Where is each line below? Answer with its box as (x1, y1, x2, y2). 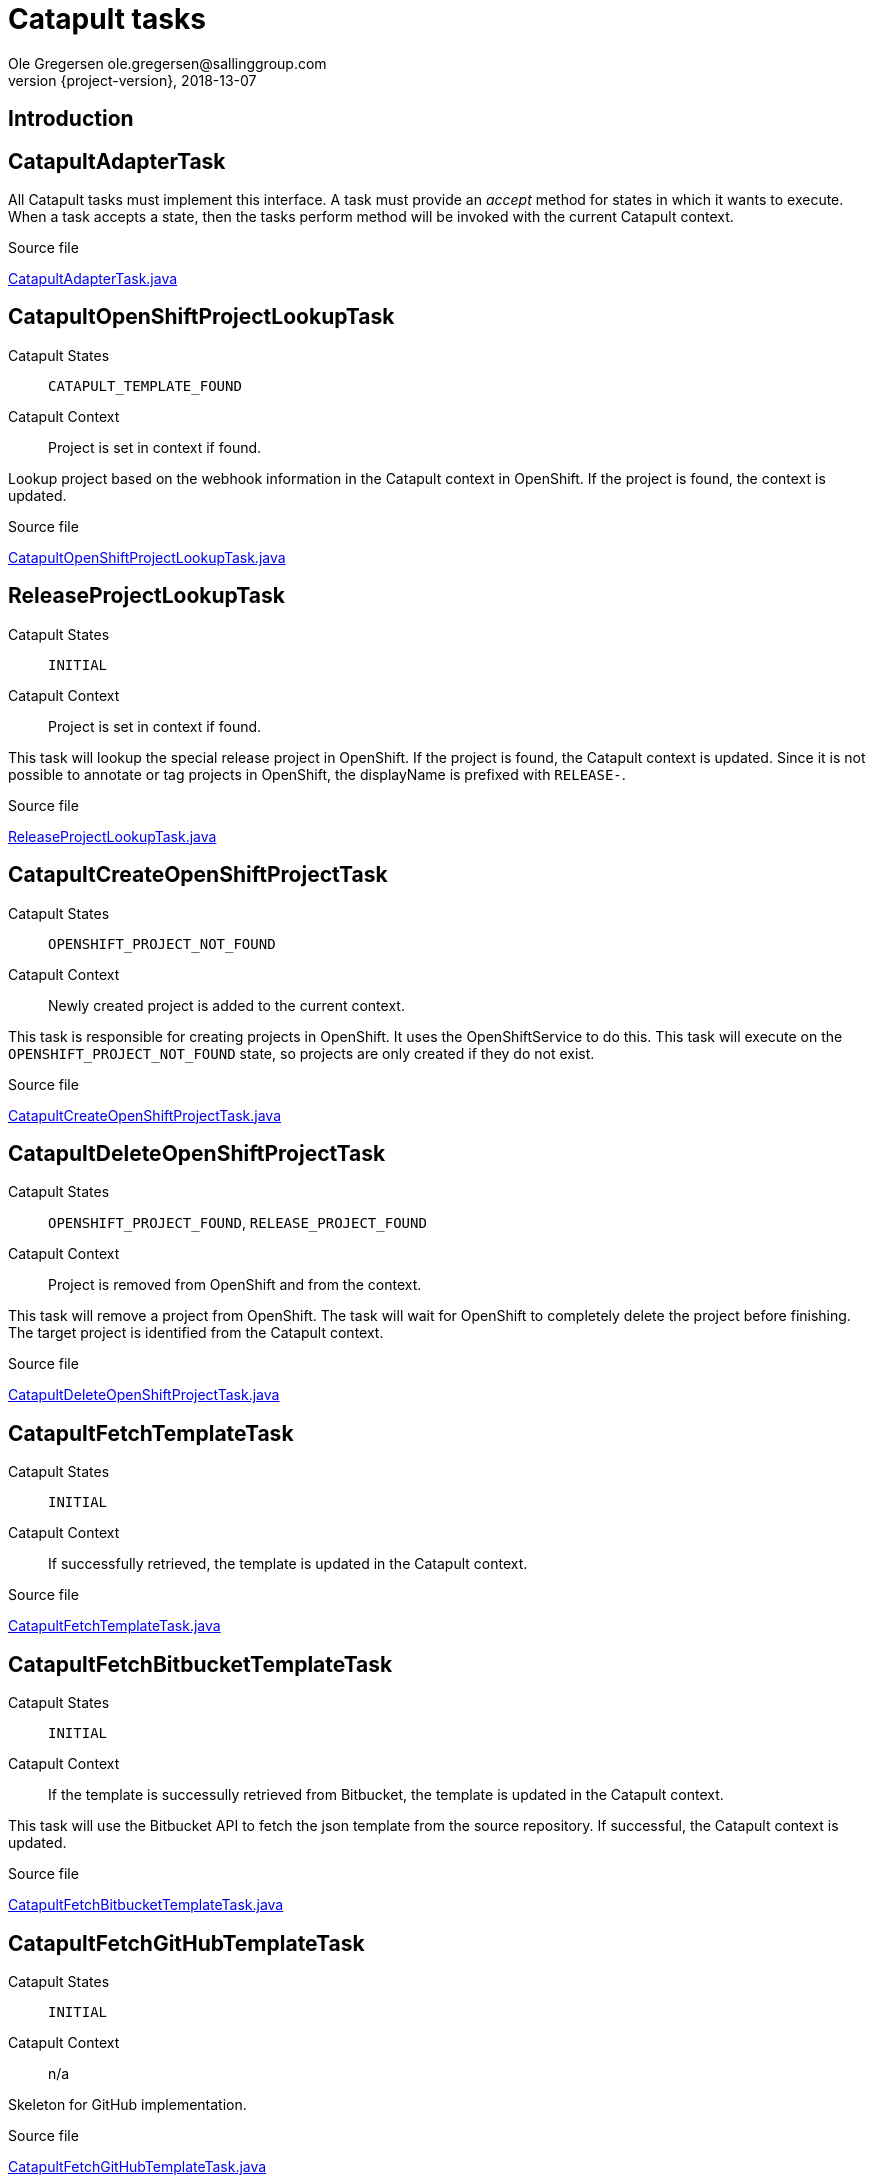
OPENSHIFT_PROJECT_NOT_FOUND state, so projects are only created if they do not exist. (8, 1044, 595, 1062)
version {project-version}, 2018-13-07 (8, 71, 257, 89)
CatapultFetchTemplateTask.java (8, 1617, 221, 1635)
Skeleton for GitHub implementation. (8, 2095, 247, 2113)
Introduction (8, 106, 134, 132)
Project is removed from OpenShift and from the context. (48, 1276, 422, 1294)
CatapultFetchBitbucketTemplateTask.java (8, 1896, 284, 1914)
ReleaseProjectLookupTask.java (8, 827, 217, 845)
